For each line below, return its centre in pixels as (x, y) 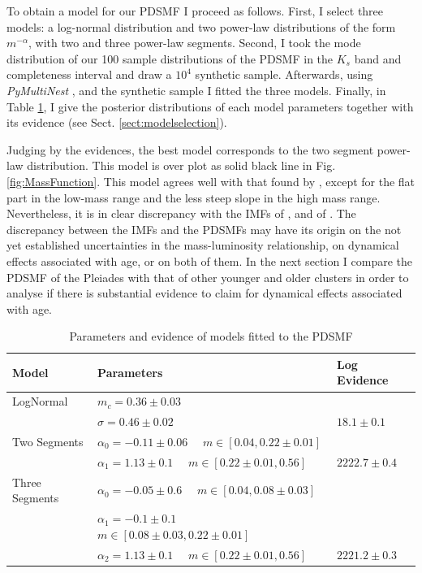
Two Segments (48, 441)
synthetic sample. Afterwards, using (284, 74)
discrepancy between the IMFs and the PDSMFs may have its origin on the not (204, 229)
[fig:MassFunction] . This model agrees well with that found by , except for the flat (211, 181)
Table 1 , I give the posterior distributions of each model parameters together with (210, 106)
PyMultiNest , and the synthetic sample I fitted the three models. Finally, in (196, 90)
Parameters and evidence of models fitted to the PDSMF (211, 336)
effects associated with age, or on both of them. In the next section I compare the (210, 260)
